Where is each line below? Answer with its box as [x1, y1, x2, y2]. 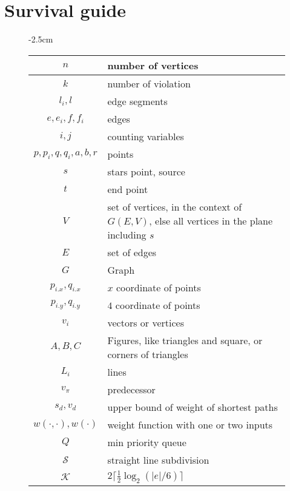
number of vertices [107, 58, 199, 72]
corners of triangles [107, 347, 188, 361]
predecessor [107, 382, 156, 396]
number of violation [107, 76, 191, 90]
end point [107, 181, 148, 196]
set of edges [107, 245, 157, 259]
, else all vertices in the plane [149, 213, 273, 228]
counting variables [107, 129, 184, 143]
